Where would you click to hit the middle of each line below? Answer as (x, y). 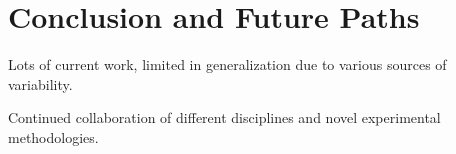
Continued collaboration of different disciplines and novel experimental (224, 117)
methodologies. (53, 136)
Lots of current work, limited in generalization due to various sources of (227, 64)
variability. (40, 83)
